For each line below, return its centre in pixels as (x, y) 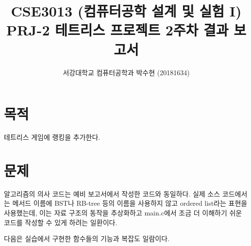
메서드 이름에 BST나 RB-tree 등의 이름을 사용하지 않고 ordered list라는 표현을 (130, 203)
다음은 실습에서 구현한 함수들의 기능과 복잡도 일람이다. (87, 238)
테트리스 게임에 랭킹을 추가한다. (52, 137)
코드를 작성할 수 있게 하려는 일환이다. (61, 222)
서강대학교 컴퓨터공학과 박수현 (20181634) (126, 72)
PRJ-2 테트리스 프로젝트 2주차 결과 (117, 30)
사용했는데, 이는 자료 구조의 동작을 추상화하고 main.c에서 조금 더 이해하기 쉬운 (123, 212)
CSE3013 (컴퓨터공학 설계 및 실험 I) (126, 11)
